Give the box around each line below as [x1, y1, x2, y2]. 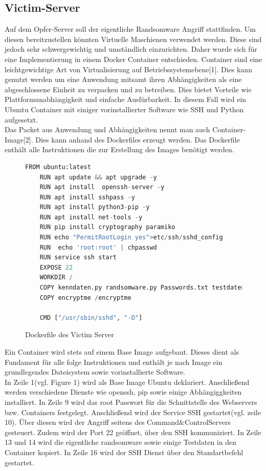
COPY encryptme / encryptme [39, 294, 131, 301]
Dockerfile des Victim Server [25, 329, 114, 340]
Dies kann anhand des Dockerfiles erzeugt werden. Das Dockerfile [35, 134, 240, 145]
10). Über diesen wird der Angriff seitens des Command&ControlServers [5, 417, 231, 427]
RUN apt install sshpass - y [39, 193, 135, 201]
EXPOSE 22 [39, 263, 73, 271]
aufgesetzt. [5, 114, 38, 125]
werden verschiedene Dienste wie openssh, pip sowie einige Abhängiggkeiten [5, 386, 242, 397]
